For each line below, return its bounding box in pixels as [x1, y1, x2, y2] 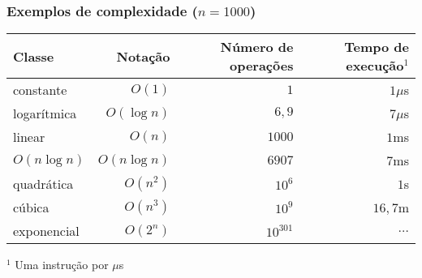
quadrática [13, 174, 74, 194]
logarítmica [13, 104, 77, 123]
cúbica [13, 198, 50, 217]
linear [13, 127, 45, 147]
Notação [116, 46, 170, 66]
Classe [13, 46, 54, 66]
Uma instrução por [15, 256, 109, 273]
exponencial [13, 221, 80, 241]
